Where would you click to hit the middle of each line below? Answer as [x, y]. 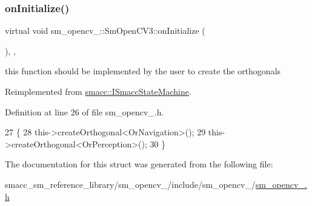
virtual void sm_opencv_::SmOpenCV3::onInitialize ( [105, 31]
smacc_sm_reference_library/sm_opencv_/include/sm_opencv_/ [130, 184]
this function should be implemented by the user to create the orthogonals [143, 71]
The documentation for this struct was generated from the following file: [139, 164]
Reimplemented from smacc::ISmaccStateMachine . [98, 91]
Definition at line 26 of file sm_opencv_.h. [85, 111]
